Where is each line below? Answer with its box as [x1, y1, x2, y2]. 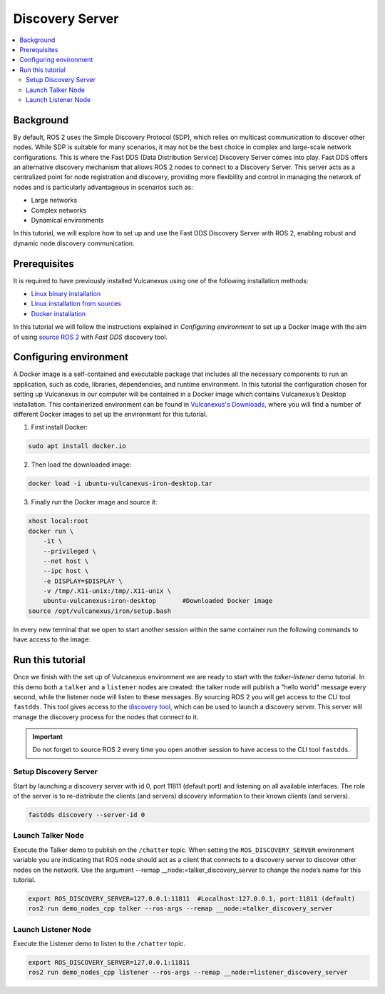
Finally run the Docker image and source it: [31, 498, 158, 507]
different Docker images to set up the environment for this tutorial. [13, 410, 208, 419]
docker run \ [28, 527, 74, 535]
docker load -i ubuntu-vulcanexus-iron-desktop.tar [28, 480, 213, 488]
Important [32, 732, 63, 741]
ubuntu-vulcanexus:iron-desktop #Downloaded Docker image [43, 597, 273, 605]
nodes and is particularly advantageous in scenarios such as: [13, 183, 194, 191]
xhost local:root [28, 517, 89, 525]
